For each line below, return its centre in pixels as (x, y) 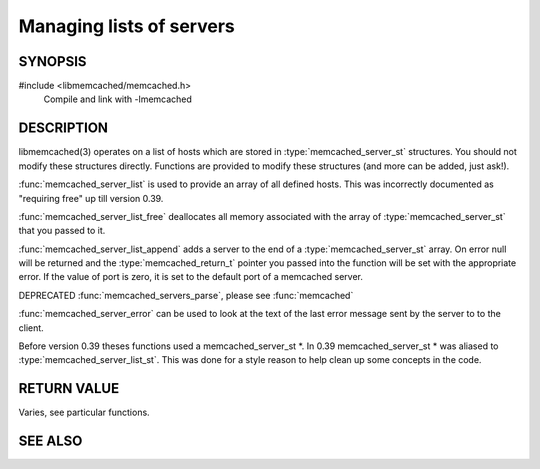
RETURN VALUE (69, 388)
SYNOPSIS (52, 61)
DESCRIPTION (63, 128)
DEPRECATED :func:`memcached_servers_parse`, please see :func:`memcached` (186, 295)
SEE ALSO (50, 441)
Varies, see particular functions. (84, 412)
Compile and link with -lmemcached (117, 99)
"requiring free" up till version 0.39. (91, 198)
